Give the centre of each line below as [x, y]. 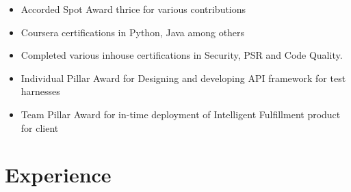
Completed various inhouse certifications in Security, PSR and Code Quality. [182, 55]
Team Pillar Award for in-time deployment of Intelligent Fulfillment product [181, 114]
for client [40, 127]
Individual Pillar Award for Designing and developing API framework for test [183, 78]
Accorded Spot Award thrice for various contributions [133, 9]
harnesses [40, 91]
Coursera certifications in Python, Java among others [133, 32]
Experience [58, 175]
